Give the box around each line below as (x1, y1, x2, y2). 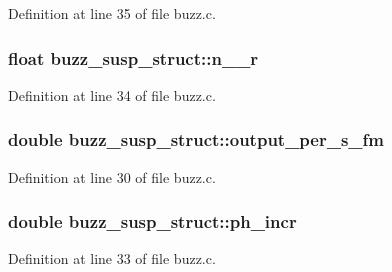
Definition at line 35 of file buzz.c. (8, 3, 216, 23)
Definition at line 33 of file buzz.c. (8, 248, 216, 269)
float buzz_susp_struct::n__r (8, 45, 259, 70)
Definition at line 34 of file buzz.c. (8, 84, 216, 105)
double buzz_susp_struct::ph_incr (8, 209, 297, 234)
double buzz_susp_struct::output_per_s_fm (8, 127, 384, 152)
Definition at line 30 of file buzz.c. (8, 166, 216, 187)
